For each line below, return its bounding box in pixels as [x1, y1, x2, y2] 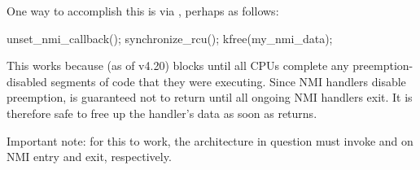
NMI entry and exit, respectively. [7, 148, 172, 165]
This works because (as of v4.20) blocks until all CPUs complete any [7, 57, 349, 74]
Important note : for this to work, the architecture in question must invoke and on [7, 132, 413, 149]
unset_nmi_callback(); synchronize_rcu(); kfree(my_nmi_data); [7, 29, 333, 46]
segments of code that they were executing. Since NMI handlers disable [50, 72, 406, 89]
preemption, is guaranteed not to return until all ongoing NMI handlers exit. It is [7, 89, 413, 106]
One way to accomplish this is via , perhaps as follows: [7, 2, 279, 19]
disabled [7, 72, 47, 89]
